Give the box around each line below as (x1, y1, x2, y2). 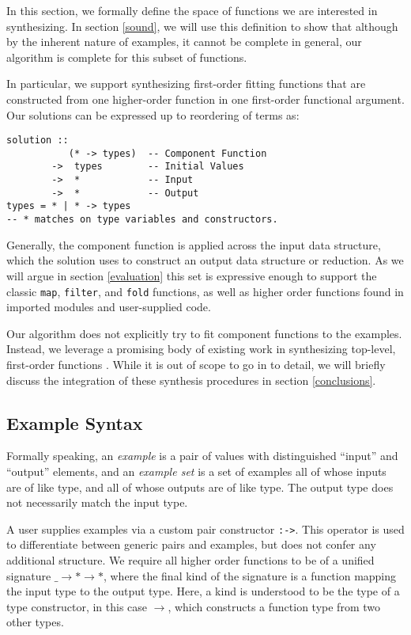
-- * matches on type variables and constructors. (6, 214, 278, 226)
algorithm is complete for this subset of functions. (6, 48, 247, 65)
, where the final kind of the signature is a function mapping (103, 567, 397, 584)
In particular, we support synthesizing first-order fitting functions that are (6, 75, 366, 92)
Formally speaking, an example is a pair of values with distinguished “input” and (6, 447, 398, 464)
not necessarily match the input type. (6, 494, 188, 511)
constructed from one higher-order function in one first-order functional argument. (6, 90, 405, 107)
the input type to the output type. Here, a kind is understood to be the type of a (6, 583, 400, 599)
